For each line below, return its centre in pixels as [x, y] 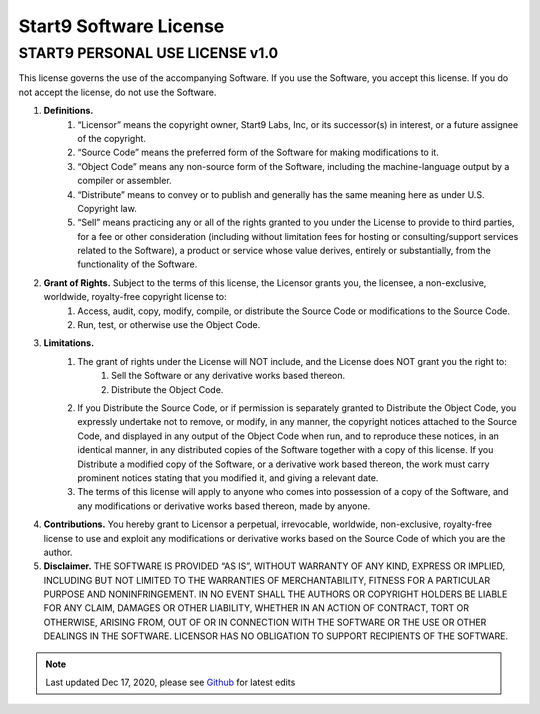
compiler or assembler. [124, 181]
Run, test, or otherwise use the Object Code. [169, 325]
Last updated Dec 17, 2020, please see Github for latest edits [170, 682]
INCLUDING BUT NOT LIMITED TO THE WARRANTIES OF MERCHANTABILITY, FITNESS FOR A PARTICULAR [266, 580]
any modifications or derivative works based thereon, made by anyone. [224, 506]
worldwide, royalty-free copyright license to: [135, 297]
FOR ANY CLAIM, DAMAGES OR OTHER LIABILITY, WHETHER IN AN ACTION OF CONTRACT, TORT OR [256, 608]
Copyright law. [107, 208]
